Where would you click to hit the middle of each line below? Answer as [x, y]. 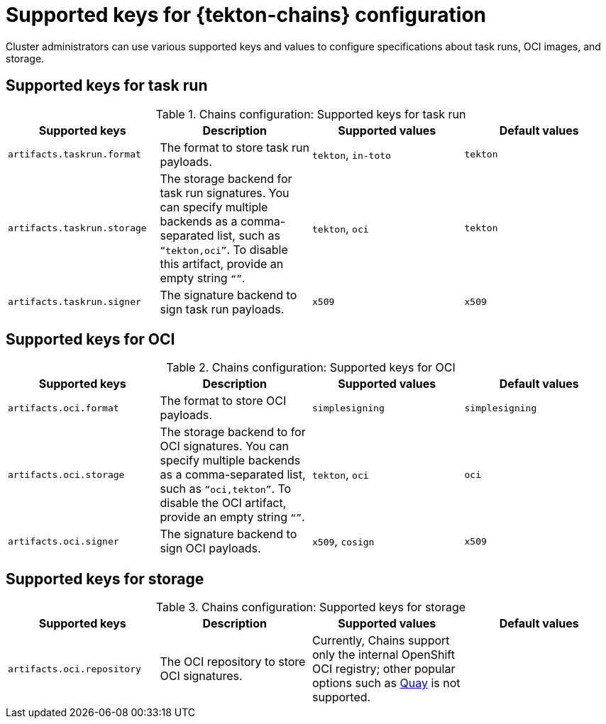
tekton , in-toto [352, 154]
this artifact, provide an [222, 263]
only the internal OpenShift [384, 655]
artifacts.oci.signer [64, 541]
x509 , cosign [343, 541]
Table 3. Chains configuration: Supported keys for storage [311, 607]
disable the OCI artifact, [223, 503]
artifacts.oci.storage [66, 474]
